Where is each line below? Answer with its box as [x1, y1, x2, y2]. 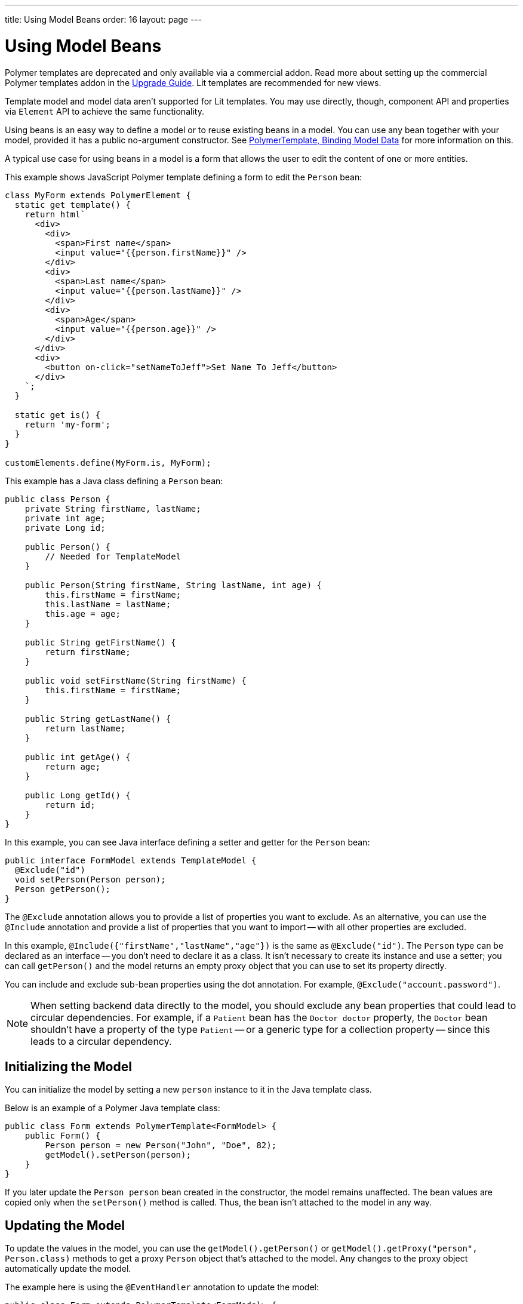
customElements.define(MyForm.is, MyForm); [5, 457, 211, 468]
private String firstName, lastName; [24, 503, 201, 513]
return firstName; [45, 647, 131, 657]
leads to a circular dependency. [30, 1035, 172, 1047]
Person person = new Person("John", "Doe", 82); [45, 1140, 277, 1151]
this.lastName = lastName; [45, 599, 171, 609]
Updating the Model [5, 1217, 125, 1233]
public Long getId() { [24, 790, 131, 800]
